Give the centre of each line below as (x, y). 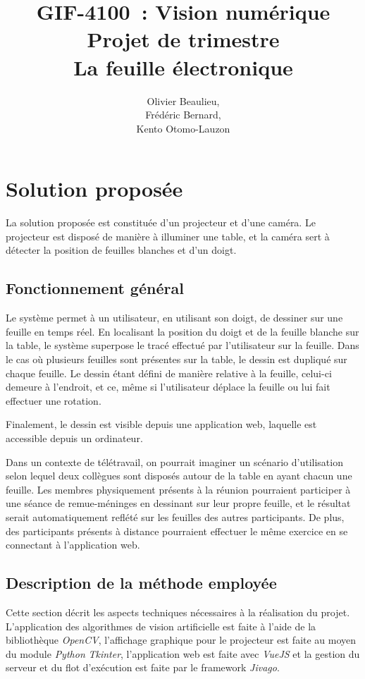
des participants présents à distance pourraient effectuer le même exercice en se (177, 531)
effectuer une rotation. (54, 400)
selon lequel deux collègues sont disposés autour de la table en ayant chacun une (179, 476)
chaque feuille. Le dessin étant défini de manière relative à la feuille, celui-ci (169, 373)
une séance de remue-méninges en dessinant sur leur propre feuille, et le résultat (178, 503)
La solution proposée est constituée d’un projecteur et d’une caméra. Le (161, 222)
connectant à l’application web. (73, 545)
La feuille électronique (183, 67)
